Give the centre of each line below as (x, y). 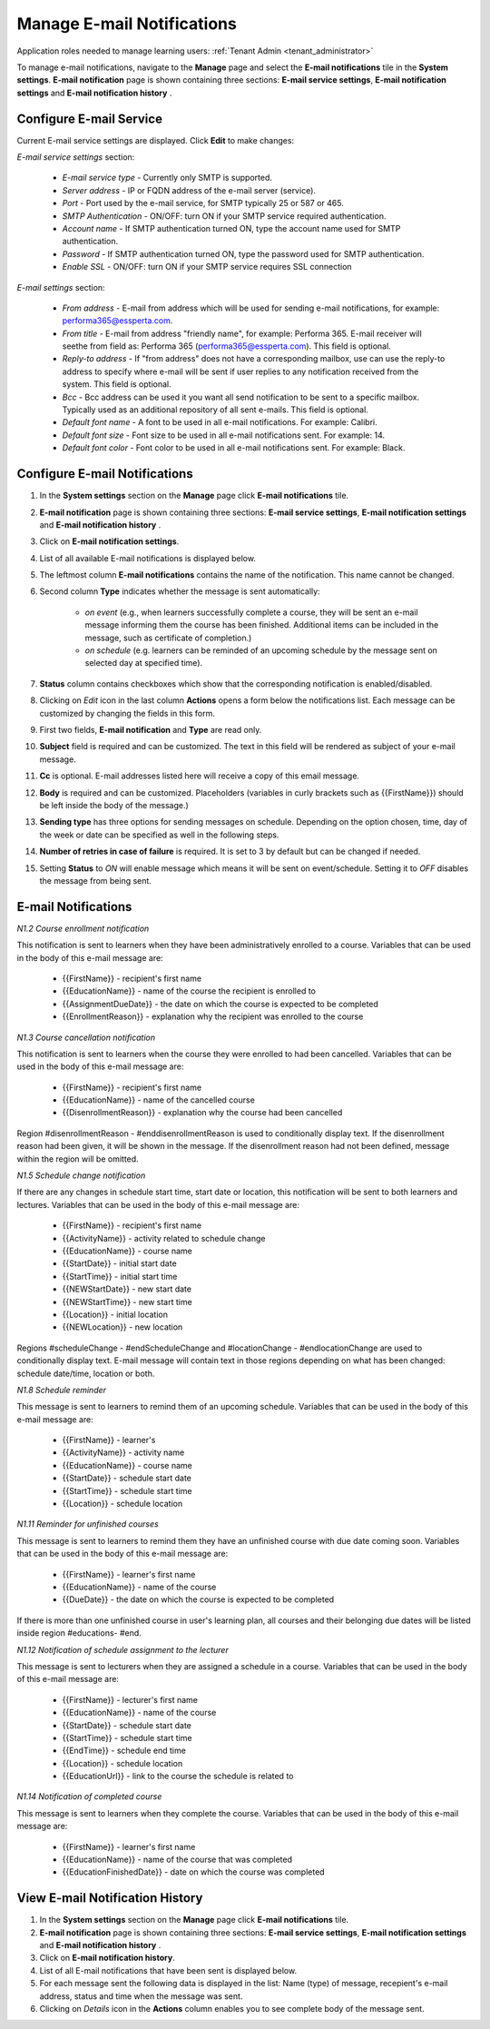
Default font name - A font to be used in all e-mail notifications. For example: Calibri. (220, 422)
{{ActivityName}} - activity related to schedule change (164, 1238)
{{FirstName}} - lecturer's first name (130, 1699)
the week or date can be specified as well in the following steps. (159, 835)
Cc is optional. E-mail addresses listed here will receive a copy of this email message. (200, 776)
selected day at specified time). (144, 663)
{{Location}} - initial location (115, 1314)
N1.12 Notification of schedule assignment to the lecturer (122, 1649)
